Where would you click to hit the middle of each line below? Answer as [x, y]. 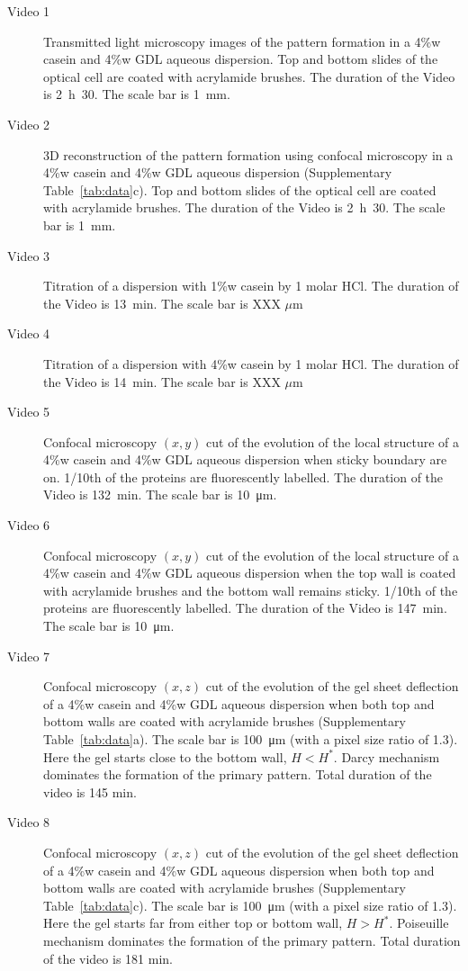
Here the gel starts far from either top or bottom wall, [193, 923]
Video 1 [29, 11]
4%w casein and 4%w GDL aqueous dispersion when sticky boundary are [245, 459]
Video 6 [29, 525]
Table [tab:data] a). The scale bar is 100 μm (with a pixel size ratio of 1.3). [251, 739]
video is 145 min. [90, 791]
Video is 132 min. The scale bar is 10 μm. [160, 494]
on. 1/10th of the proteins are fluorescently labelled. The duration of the [243, 477]
